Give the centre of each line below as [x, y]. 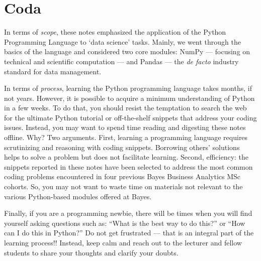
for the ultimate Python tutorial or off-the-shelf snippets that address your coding [130, 117]
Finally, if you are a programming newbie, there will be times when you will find [128, 213]
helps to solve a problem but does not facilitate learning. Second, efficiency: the [126, 157]
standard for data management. [53, 71]
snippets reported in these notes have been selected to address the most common [128, 166]
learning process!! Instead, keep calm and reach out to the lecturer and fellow [123, 242]
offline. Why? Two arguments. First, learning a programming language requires [126, 137]
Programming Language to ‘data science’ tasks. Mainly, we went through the [122, 41]
